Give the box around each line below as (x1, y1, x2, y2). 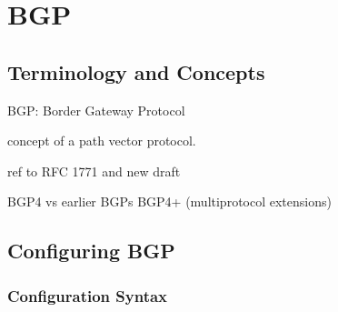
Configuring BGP (7, 237, 175, 265)
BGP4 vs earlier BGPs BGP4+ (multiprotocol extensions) (7, 192, 332, 211)
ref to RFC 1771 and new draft (7, 161, 181, 180)
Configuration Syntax (7, 284, 168, 307)
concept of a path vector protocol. (7, 131, 196, 150)
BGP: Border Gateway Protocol (7, 100, 185, 119)
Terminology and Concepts (7, 57, 265, 86)
